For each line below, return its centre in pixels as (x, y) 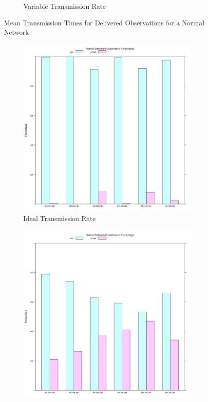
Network (17, 32)
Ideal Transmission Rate (60, 218)
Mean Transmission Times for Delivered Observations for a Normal (104, 22)
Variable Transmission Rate (65, 6)
